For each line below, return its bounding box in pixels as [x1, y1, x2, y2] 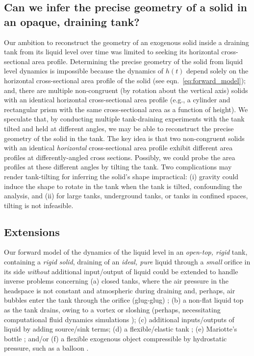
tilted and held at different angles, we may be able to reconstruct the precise [4, 123, 234, 133]
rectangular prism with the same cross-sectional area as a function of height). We [4, 104, 248, 114]
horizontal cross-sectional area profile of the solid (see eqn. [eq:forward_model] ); [4, 75, 246, 85]
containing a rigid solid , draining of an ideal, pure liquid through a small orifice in [4, 257, 251, 267]
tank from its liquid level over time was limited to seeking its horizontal [4, 47, 219, 57]
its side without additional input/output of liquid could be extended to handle [4, 266, 238, 276]
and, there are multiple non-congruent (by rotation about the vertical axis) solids [4, 85, 248, 95]
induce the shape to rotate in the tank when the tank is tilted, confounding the [4, 181, 242, 191]
